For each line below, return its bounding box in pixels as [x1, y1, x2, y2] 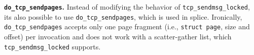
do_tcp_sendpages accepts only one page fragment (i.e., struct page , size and [4, 21, 250, 32]
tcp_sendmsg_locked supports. [4, 41, 101, 51]
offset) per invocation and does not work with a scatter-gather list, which [4, 31, 232, 41]
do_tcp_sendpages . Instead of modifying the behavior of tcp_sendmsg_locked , [4, 2, 250, 12]
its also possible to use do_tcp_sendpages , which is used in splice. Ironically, [4, 11, 242, 22]
